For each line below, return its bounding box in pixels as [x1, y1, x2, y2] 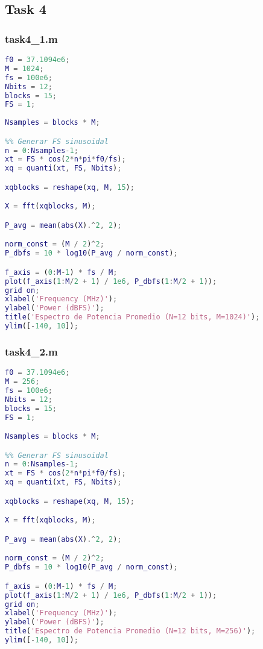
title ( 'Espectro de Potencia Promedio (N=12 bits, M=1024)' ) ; [5, 313, 260, 322]
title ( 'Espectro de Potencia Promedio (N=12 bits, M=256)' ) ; [5, 627, 256, 636]
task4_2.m [5, 343, 58, 359]
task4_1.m [5, 31, 58, 46]
